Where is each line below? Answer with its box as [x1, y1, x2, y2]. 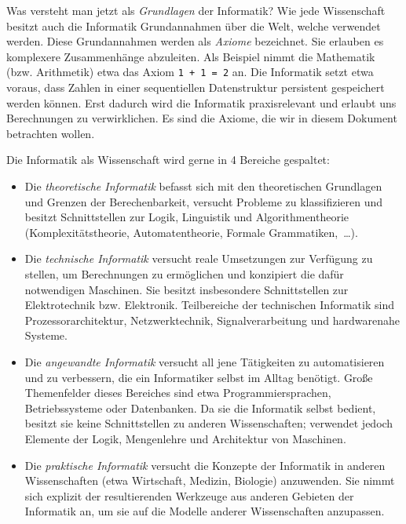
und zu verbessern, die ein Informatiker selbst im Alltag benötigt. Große [24, 369, 373, 385]
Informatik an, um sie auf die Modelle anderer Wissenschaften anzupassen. [24, 503, 385, 519]
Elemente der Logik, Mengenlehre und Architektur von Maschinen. [24, 430, 346, 446]
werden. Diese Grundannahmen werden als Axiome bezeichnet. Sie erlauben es [6, 33, 384, 49]
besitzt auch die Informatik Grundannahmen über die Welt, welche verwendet [6, 17, 381, 34]
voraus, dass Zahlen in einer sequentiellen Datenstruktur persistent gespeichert [6, 79, 385, 96]
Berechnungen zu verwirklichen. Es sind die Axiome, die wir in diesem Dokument [6, 110, 397, 126]
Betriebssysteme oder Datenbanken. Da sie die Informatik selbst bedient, [24, 399, 376, 416]
